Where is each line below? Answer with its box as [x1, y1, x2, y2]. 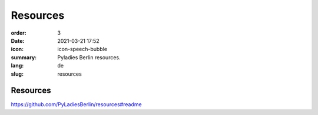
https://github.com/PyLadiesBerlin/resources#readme [11, 101, 142, 108]
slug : [11, 70, 24, 77]
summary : [11, 53, 37, 61]
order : [11, 29, 26, 36]
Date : [11, 37, 25, 44]
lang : [11, 62, 24, 69]
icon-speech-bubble [57, 46, 108, 53]
